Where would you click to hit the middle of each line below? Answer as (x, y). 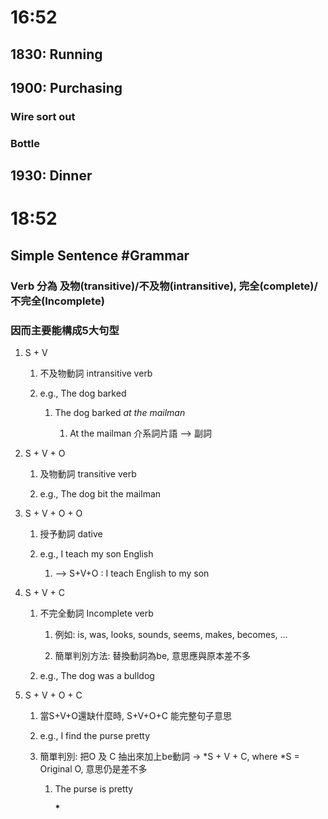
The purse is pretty (94, 789)
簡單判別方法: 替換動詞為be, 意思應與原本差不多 (153, 655)
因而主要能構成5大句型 (65, 330)
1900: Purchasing (66, 87)
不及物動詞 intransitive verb (96, 373)
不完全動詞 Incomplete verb (96, 613)
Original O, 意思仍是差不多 (93, 769)
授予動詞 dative (71, 534)
